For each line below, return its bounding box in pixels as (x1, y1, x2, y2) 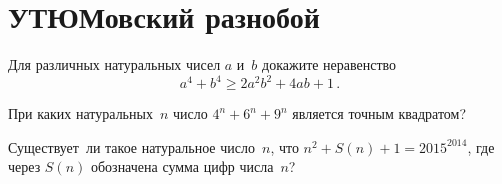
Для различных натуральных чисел (8, 54, 221, 75)
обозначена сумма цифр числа (90, 156, 274, 177)
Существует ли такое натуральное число (8, 136, 255, 157)
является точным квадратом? (292, 103, 467, 124)
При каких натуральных (8, 103, 153, 124)
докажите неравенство (262, 54, 397, 75)
